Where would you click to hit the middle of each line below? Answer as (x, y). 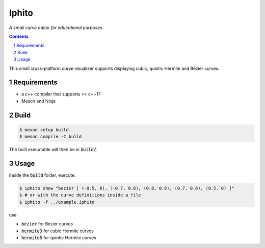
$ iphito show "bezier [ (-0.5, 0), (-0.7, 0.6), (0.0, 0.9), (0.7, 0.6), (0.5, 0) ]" (127, 188)
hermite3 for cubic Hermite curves (58, 231)
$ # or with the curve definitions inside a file (80, 195)
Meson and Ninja (39, 101)
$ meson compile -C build (51, 137)
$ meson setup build (44, 130)
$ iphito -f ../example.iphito (57, 202)
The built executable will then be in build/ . (53, 150)
